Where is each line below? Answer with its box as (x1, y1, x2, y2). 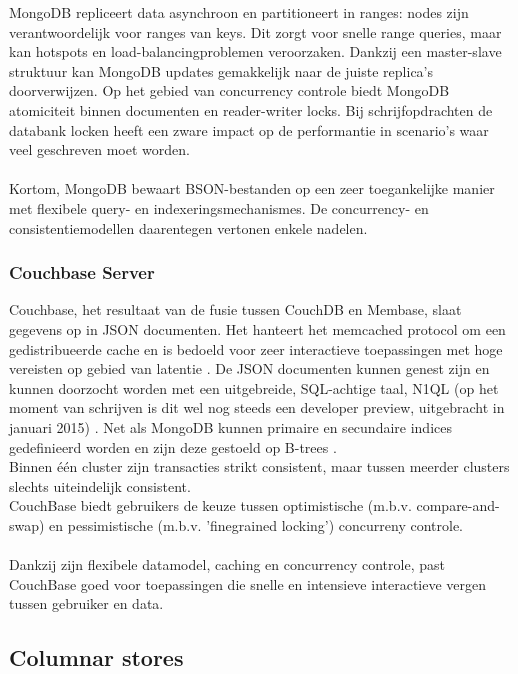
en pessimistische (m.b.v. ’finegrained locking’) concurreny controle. (49, 514, 463, 535)
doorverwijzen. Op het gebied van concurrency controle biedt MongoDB (9, 80, 450, 101)
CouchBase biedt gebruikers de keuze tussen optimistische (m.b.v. (9, 495, 412, 516)
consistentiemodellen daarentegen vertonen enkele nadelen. (9, 217, 368, 238)
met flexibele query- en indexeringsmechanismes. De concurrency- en (9, 197, 429, 218)
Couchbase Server (9, 260, 155, 285)
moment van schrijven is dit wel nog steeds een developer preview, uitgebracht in (9, 397, 505, 418)
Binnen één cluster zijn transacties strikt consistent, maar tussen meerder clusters (9, 456, 510, 477)
